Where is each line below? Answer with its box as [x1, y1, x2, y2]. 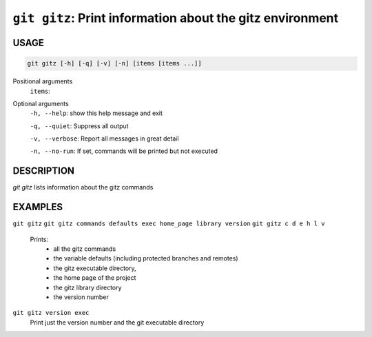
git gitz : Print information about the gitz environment [12, 10, 339, 25]
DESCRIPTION [12, 165, 75, 177]
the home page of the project [53, 274, 136, 282]
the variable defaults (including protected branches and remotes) [53, 254, 238, 263]
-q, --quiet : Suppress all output [30, 121, 129, 130]
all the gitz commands [53, 245, 116, 253]
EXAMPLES [12, 201, 63, 213]
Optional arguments [12, 99, 69, 108]
